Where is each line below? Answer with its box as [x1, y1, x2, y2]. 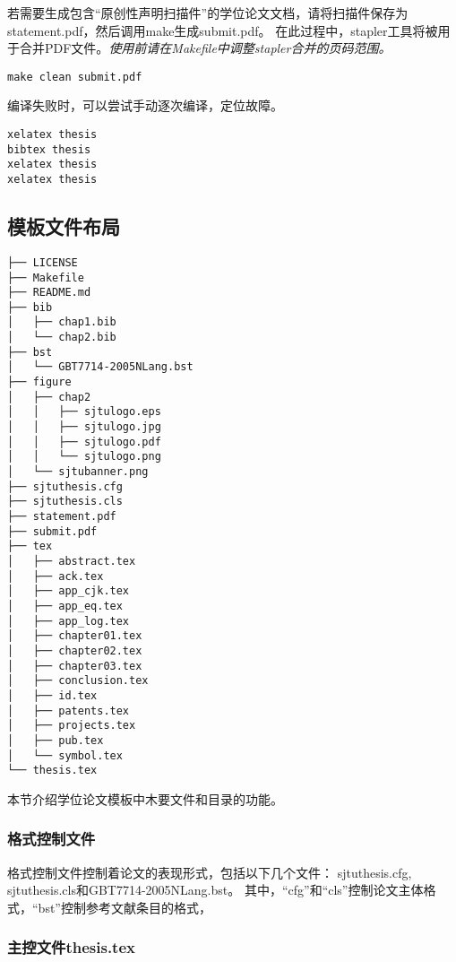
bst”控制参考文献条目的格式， [38, 897, 211, 916]
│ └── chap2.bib [7, 331, 116, 344]
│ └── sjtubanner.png [7, 465, 149, 479]
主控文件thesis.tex [7, 936, 135, 958]
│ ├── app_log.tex [7, 614, 130, 628]
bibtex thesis [7, 143, 91, 156]
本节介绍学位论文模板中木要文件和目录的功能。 [7, 789, 283, 808]
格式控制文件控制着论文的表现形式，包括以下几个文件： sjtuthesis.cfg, [7, 862, 412, 881]
